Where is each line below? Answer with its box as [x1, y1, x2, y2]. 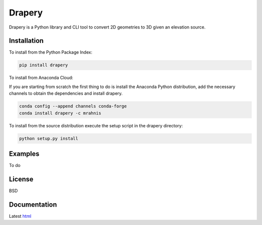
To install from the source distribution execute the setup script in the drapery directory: [9, 122, 183, 128]
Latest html [9, 213, 32, 219]
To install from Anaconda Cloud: [9, 75, 74, 81]
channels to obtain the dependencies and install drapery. [9, 90, 123, 96]
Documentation [9, 200, 57, 209]
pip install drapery [19, 62, 68, 68]
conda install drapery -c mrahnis [19, 110, 101, 116]
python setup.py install [19, 135, 79, 141]
